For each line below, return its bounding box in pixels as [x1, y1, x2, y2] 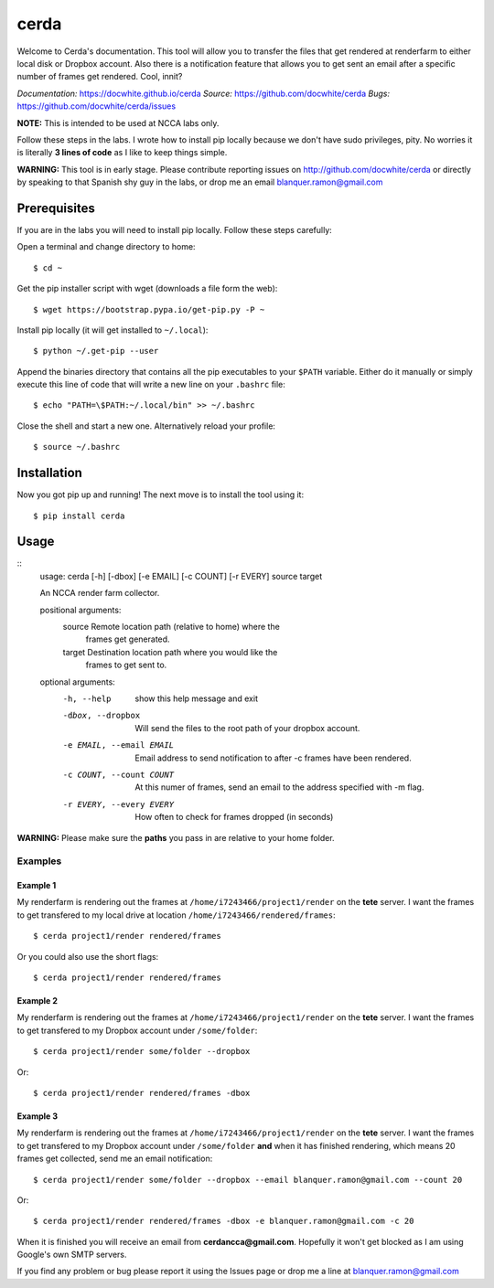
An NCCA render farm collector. [39, 588, 160, 599]
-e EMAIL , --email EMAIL [62, 740, 174, 750]
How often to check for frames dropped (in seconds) [134, 812, 334, 823]
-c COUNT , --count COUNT [62, 769, 174, 780]
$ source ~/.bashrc [33, 442, 121, 452]
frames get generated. [85, 633, 170, 644]
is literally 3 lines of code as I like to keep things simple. [16, 147, 228, 158]
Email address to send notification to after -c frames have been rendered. [134, 752, 412, 763]
